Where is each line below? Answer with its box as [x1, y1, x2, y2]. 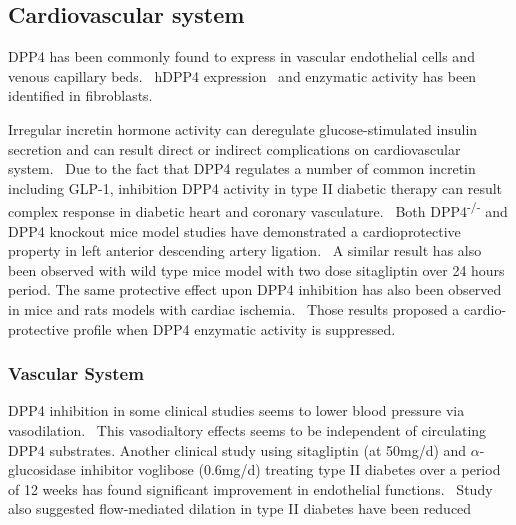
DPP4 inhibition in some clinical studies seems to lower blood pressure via [8, 400, 465, 421]
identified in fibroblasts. [8, 85, 153, 106]
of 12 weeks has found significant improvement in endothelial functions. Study [8, 478, 493, 499]
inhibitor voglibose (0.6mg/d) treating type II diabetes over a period [80, 459, 501, 480]
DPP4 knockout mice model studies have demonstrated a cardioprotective [8, 220, 461, 241]
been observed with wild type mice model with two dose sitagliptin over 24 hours [8, 259, 505, 280]
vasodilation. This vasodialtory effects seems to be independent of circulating [8, 419, 487, 440]
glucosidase [8, 459, 76, 480]
